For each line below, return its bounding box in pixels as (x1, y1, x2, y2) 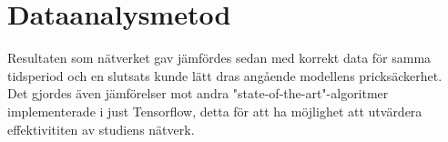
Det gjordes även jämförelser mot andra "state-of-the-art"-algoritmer (7, 84, 389, 103)
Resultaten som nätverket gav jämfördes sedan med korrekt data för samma (7, 48, 432, 67)
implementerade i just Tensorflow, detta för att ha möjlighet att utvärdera (7, 101, 423, 120)
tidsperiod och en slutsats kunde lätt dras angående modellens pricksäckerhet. (7, 66, 443, 85)
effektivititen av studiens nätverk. (7, 119, 195, 138)
